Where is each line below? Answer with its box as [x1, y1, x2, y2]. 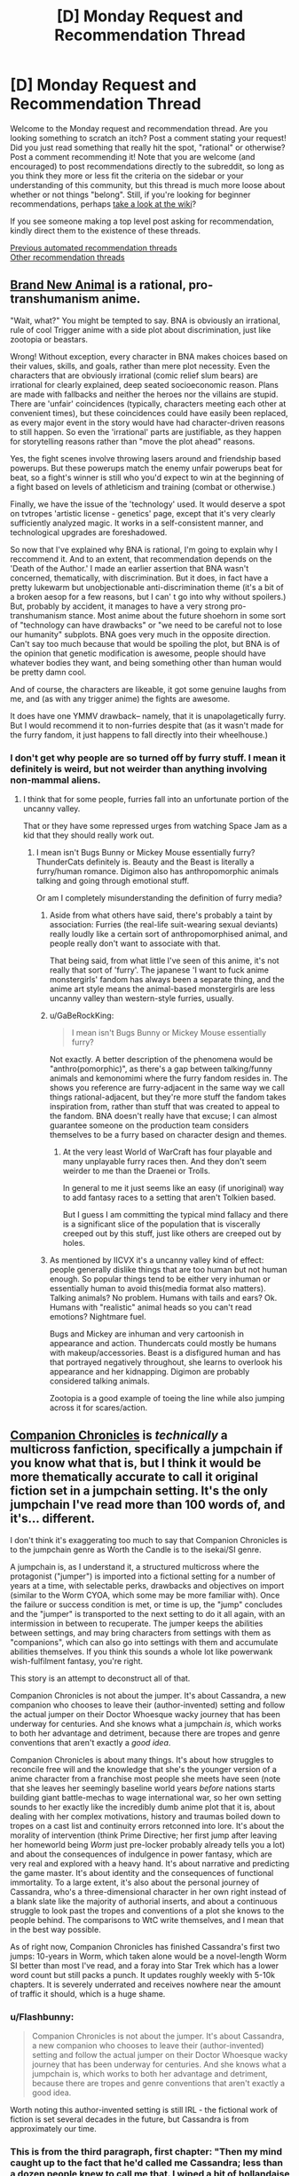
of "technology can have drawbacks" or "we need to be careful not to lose [10, 619, 283, 630]
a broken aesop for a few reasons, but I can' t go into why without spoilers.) [10, 591, 287, 602]
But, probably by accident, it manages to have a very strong [10, 601, 229, 611]
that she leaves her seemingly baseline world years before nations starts [10, 1782, 276, 1794]
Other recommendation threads [10, 251, 125, 263]
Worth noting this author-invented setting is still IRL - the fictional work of [10, 2105, 279, 2116]
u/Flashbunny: [10, 2010, 75, 2022]
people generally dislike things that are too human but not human [49, 1265, 287, 1275]
